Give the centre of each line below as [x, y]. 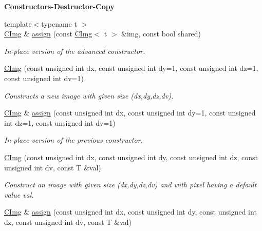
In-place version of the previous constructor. [73, 140]
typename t [59, 23]
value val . [19, 194]
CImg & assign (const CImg [48, 34]
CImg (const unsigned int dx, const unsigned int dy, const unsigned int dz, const [131, 157]
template [18, 23]
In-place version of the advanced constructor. [75, 51]
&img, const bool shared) [161, 34]
